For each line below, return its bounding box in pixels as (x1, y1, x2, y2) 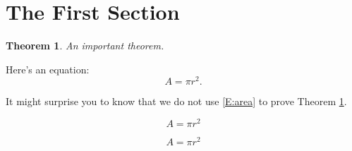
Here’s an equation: (6, 61, 90, 76)
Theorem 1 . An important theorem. (6, 38, 164, 53)
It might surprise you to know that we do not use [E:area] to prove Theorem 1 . (6, 94, 347, 109)
